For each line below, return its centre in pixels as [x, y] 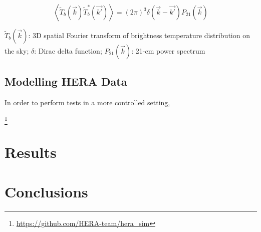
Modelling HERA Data [66, 81]
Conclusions [46, 191]
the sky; [17, 51]
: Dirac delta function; [68, 51]
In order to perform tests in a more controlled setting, [87, 102]
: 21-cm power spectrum [168, 51]
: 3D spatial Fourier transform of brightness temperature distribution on [139, 35]
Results [31, 152]
